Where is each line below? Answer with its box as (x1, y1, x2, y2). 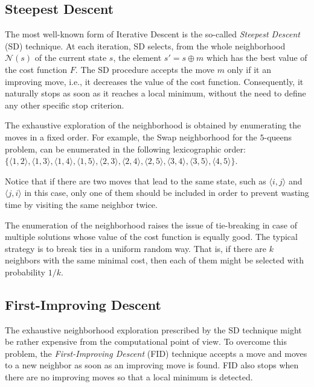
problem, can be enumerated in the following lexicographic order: (5, 142, 246, 155)
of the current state (34, 51, 107, 64)
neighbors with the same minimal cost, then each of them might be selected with (5, 254, 304, 266)
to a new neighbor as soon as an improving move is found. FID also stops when (5, 359, 299, 371)
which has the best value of (207, 51, 307, 64)
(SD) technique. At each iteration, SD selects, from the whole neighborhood (5, 39, 286, 52)
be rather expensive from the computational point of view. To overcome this (5, 335, 287, 348)
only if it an (227, 63, 271, 75)
